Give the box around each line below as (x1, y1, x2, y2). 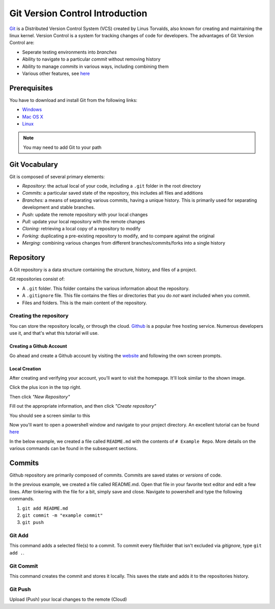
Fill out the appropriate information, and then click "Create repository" (9, 403, 156, 409)
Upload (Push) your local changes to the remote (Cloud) (9, 596, 127, 602)
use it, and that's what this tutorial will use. (9, 330, 99, 336)
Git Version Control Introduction (9, 8, 148, 19)
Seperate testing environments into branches (22, 49, 117, 55)
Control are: (9, 40, 35, 46)
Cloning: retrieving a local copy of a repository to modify (22, 226, 141, 232)
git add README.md (22, 505, 68, 511)
